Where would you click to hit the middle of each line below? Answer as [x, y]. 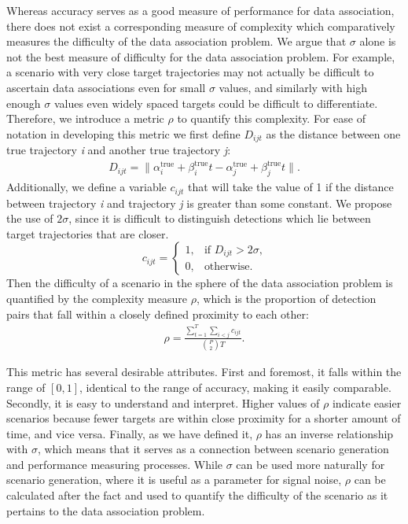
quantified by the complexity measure [97, 298]
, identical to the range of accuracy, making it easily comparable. [235, 387]
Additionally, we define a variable [86, 187]
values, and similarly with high [293, 87]
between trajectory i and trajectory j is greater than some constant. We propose [199, 203]
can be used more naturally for [311, 464]
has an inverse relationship [329, 433]
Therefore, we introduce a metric [85, 118]
